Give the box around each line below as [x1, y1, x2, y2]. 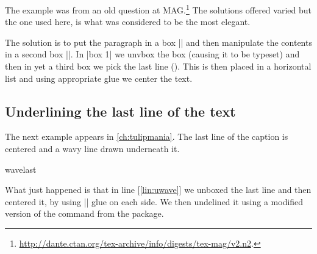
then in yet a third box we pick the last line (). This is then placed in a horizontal [5, 60, 312, 73]
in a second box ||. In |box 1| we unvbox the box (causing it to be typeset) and [5, 48, 300, 60]
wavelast [5, 162, 37, 175]
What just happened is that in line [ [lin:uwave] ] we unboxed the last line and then [5, 183, 312, 196]
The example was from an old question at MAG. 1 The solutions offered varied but [5, 2, 312, 16]
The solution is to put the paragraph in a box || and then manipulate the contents [5, 35, 312, 48]
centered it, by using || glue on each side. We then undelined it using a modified [5, 195, 304, 208]
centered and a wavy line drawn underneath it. [5, 142, 180, 155]
